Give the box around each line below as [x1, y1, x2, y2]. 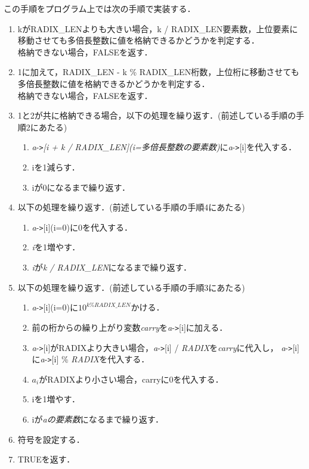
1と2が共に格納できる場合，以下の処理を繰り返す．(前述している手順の [17, 109, 296, 122]
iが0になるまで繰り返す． [32, 181, 130, 193]
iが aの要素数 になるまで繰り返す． [32, 413, 164, 425]
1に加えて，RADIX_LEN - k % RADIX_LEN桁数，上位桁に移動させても [17, 66, 299, 78]
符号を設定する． [17, 433, 85, 445]
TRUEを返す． [17, 453, 75, 465]
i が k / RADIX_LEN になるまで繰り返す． [32, 261, 192, 274]
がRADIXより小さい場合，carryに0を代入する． [39, 372, 224, 385]
